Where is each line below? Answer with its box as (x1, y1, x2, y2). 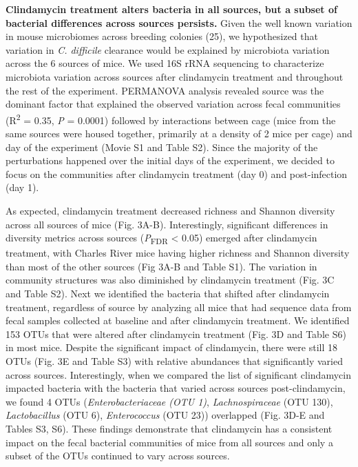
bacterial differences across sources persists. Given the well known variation (6, 15, 352, 30)
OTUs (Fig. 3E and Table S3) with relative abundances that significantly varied (6, 354, 343, 368)
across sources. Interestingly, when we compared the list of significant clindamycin (6, 367, 351, 381)
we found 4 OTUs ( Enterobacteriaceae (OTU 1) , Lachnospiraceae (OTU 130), (6, 394, 333, 408)
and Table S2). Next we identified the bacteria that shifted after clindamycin (6, 286, 330, 301)
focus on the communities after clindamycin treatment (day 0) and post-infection (6, 166, 348, 181)
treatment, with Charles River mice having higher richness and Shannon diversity (6, 246, 350, 260)
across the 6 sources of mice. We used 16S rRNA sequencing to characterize (6, 56, 324, 70)
